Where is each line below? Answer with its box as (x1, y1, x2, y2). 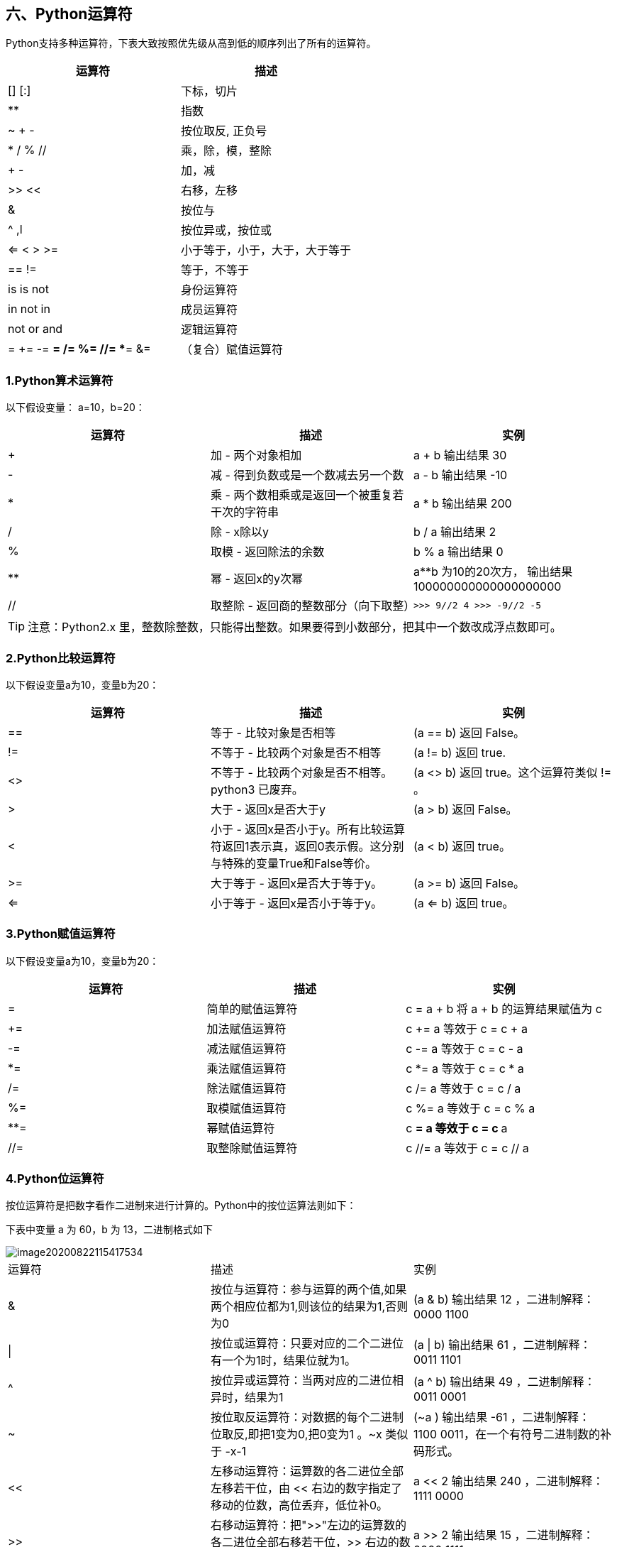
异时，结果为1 (210, 1390, 284, 1405)
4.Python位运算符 (6, 1171, 104, 1186)
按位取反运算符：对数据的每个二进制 (210, 1410, 404, 1425)
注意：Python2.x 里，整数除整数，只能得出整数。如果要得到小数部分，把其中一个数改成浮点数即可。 (28, 620, 562, 635)
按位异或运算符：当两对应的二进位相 (210, 1373, 404, 1388)
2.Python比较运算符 (6, 650, 116, 665)
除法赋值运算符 (206, 1081, 287, 1095)
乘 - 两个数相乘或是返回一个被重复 (210, 488, 393, 503)
